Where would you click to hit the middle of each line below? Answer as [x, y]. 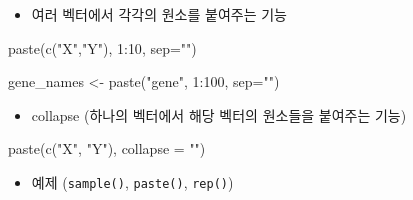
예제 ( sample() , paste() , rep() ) [132, 181]
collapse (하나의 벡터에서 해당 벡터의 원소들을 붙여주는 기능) [219, 114]
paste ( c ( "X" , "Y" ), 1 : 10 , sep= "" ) [102, 47]
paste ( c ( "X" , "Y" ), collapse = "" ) [107, 148]
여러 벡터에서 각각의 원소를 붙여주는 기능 [159, 14]
